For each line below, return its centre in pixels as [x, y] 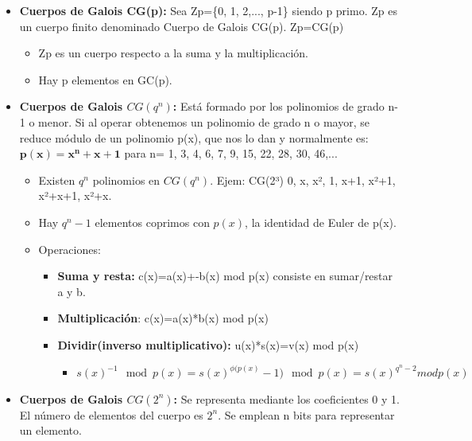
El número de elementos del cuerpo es [111, 414]
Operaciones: [70, 249]
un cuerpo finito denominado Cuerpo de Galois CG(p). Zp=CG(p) [182, 26]
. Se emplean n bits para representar [306, 414]
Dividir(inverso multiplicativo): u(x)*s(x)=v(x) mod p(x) [208, 344]
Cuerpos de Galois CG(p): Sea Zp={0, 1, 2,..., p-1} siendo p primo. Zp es [208, 10]
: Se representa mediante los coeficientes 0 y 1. [286, 398]
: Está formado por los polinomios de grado [279, 106]
